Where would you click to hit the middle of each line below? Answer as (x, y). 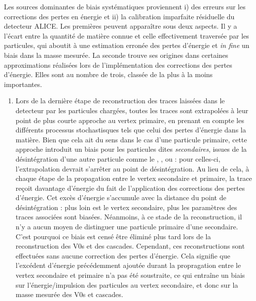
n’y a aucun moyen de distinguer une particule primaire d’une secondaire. (127, 227)
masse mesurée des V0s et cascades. (69, 294)
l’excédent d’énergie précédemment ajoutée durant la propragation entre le (128, 265)
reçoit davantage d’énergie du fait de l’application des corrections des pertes (130, 188)
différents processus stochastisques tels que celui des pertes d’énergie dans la (131, 130)
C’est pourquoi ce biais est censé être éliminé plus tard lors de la (113, 236)
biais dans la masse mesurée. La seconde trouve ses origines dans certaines (116, 55)
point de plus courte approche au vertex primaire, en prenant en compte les (130, 120)
